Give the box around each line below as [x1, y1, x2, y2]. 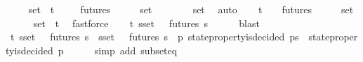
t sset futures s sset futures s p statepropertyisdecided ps [10, 29, 299, 44]
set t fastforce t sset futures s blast [33, 15, 260, 30]
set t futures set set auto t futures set [28, 2, 354, 16]
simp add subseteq [94, 42, 178, 57]
